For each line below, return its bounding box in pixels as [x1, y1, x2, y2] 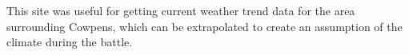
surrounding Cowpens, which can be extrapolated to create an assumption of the [6, 18, 403, 34]
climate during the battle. [6, 33, 133, 50]
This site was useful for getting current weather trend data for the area [6, 2, 355, 18]
